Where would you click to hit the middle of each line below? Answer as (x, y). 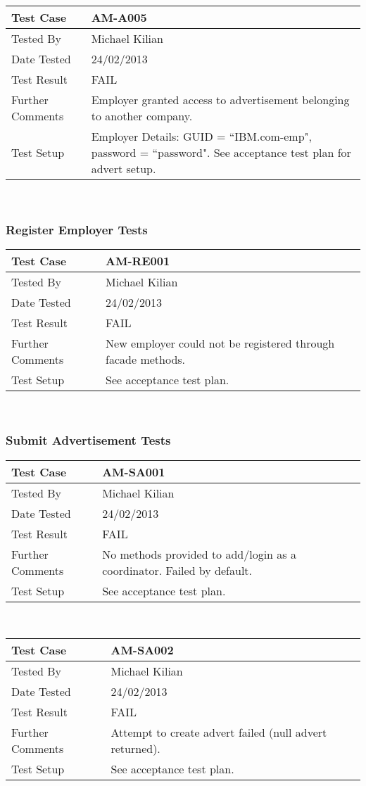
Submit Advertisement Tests (88, 440)
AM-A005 (119, 17)
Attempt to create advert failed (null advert (219, 733)
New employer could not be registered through (220, 343)
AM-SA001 (134, 471)
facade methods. (146, 359)
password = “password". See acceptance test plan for (221, 152)
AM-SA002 (142, 650)
